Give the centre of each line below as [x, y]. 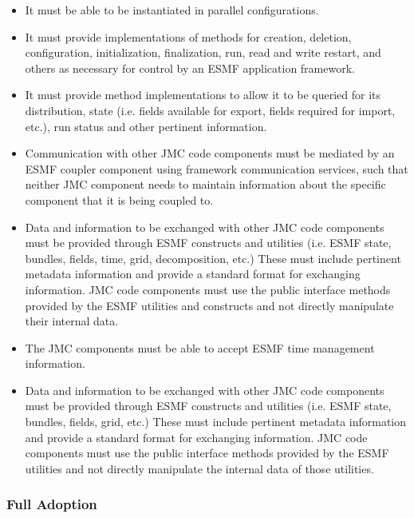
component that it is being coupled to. [119, 199]
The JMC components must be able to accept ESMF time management [200, 347]
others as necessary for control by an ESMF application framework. [190, 68]
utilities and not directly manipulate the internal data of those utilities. [199, 468]
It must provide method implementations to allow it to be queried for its [203, 95]
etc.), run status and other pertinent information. [146, 126]
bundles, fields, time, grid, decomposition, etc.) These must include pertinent [213, 258]
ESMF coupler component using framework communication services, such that [217, 168]
